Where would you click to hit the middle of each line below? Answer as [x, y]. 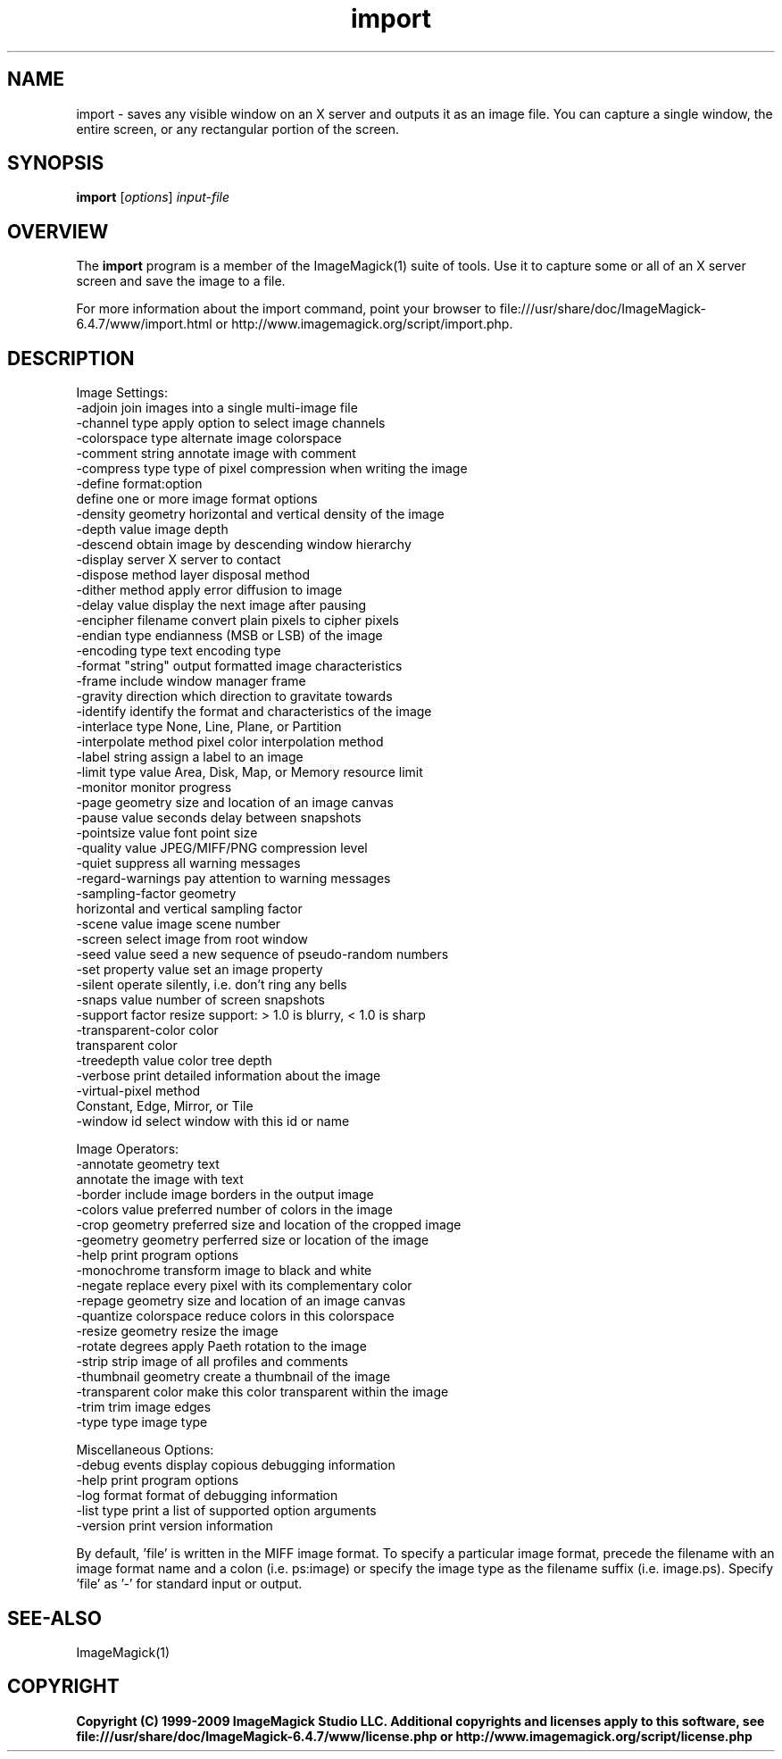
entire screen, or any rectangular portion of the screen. [238, 129]
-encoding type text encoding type [179, 651]
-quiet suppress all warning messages [188, 863]
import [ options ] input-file [153, 197]
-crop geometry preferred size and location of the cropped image [269, 1225]
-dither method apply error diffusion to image [209, 590]
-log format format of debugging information [207, 1496]
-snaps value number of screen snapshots [200, 1000]
